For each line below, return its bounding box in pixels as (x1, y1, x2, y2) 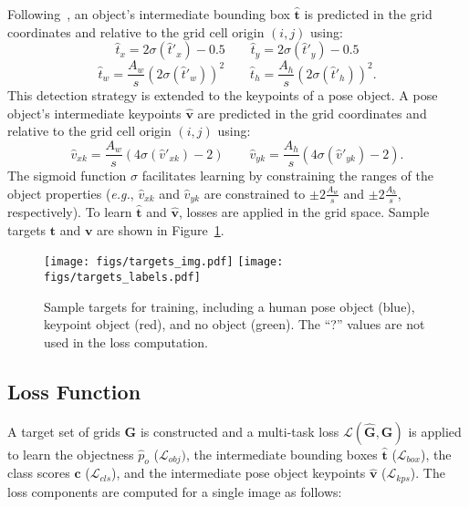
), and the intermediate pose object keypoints (111, 463, 366, 482)
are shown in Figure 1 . (97, 220, 224, 239)
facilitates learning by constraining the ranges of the (141, 166, 433, 185)
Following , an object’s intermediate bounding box (7, 5, 290, 23)
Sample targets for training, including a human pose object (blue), (44, 296, 415, 316)
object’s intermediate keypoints (7, 103, 182, 122)
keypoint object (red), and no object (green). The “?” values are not (44, 315, 425, 334)
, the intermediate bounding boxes (186, 444, 378, 463)
